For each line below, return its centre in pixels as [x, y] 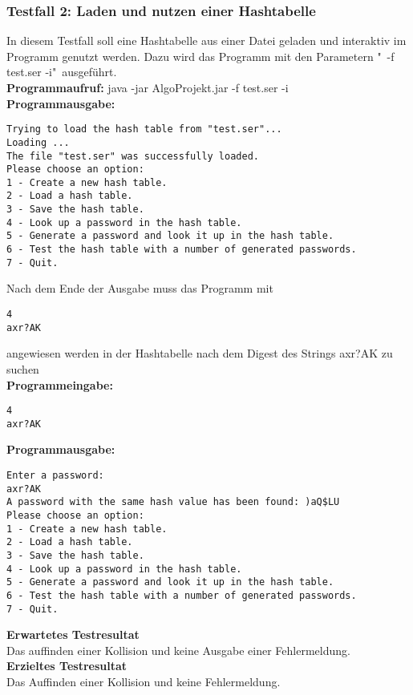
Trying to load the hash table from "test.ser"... [144, 129]
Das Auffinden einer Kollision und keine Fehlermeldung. [144, 681]
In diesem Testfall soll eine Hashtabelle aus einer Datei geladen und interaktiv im [206, 40]
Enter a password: [55, 475]
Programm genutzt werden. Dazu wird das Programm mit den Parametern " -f [200, 56]
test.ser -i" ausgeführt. [62, 72]
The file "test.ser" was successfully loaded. [133, 156]
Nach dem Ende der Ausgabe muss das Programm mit [140, 288]
